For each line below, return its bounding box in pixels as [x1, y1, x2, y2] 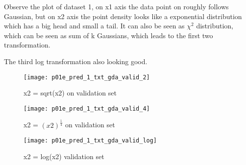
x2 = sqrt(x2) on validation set [24, 88, 117, 98]
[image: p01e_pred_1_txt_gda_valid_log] [24, 137, 157, 144]
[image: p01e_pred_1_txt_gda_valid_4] [24, 105, 150, 112]
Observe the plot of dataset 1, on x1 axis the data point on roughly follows [4, 1, 229, 11]
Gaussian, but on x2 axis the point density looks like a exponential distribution [4, 11, 242, 21]
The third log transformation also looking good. [4, 56, 148, 66]
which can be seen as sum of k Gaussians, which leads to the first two [4, 30, 213, 40]
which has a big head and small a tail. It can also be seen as [4, 21, 185, 31]
